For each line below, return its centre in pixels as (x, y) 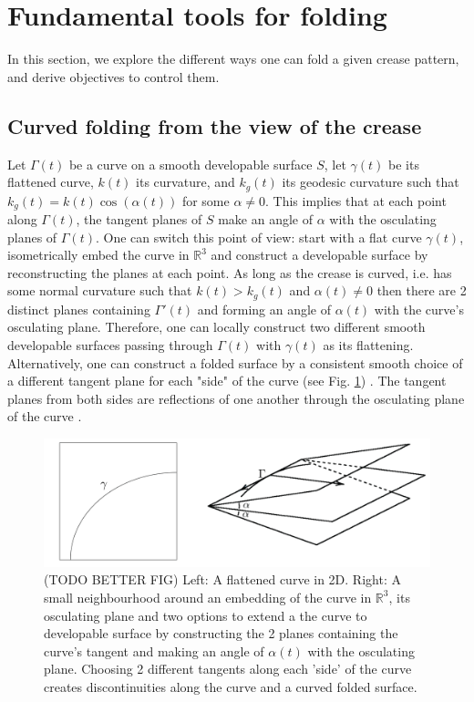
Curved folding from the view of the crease (215, 125)
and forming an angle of (264, 309)
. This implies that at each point (356, 200)
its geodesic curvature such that (371, 182)
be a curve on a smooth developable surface (191, 164)
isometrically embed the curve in (98, 255)
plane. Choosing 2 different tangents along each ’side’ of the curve (228, 669)
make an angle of (266, 219)
